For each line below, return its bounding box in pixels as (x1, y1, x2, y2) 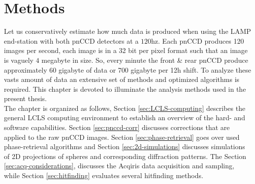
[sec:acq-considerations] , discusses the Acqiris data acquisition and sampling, (4, 160, 234, 171)
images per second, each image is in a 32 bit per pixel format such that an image (4, 45, 248, 55)
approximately (4, 64, 47, 75)
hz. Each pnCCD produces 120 (151, 35, 244, 46)
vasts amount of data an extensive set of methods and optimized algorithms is (4, 74, 240, 84)
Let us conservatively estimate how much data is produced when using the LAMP (4, 26, 251, 36)
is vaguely (4, 54, 33, 65)
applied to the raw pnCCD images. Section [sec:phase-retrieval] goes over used (4, 131, 240, 142)
